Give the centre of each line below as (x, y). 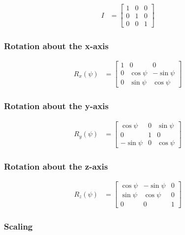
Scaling (18, 226)
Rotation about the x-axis (56, 46)
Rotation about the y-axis (56, 106)
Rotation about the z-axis (56, 166)
